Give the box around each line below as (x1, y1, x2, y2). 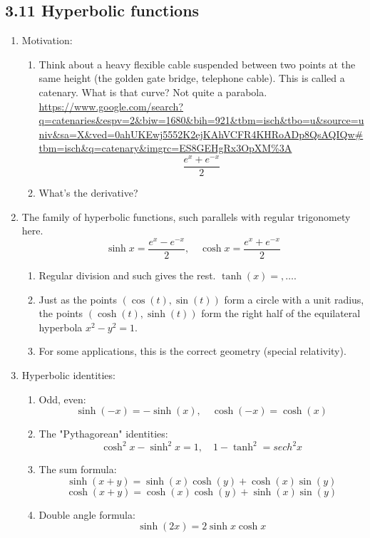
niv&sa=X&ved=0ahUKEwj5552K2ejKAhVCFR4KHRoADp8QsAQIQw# (38, 126, 364, 141)
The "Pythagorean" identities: (38, 426, 168, 441)
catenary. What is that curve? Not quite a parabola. (38, 84, 267, 99)
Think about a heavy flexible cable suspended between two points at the (38, 56, 356, 71)
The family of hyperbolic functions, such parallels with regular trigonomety (21, 209, 351, 224)
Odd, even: (38, 391, 86, 406)
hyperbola (38, 319, 83, 334)
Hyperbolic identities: (21, 367, 115, 382)
